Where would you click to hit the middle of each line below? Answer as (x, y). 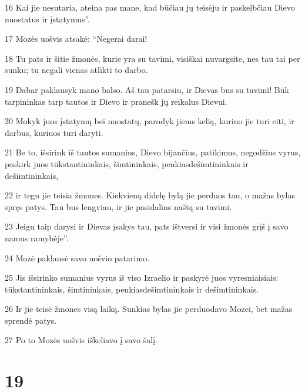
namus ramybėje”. (37, 237)
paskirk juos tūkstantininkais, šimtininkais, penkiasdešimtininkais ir (127, 163)
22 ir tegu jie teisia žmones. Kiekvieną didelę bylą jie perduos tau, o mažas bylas (150, 195)
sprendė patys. (31, 320)
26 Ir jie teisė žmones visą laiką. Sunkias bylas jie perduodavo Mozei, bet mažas (149, 309)
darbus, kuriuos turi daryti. (54, 132)
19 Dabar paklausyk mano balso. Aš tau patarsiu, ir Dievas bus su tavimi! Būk (147, 89)
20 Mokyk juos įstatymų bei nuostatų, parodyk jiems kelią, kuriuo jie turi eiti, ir (150, 121)
